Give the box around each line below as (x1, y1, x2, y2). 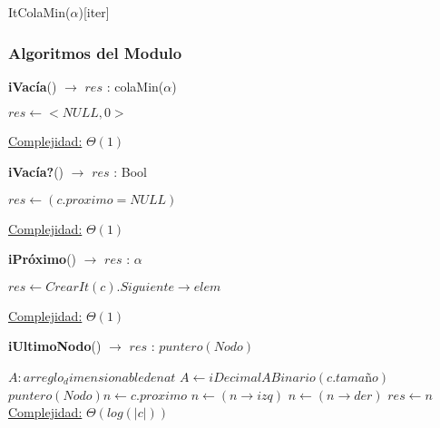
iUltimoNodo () (8, 336, 102, 355)
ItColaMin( (8, 3, 71, 21)
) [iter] (78, 3, 110, 21)
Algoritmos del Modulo (8, 41, 182, 63)
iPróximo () (8, 249, 77, 268)
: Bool (113, 162, 147, 180)
